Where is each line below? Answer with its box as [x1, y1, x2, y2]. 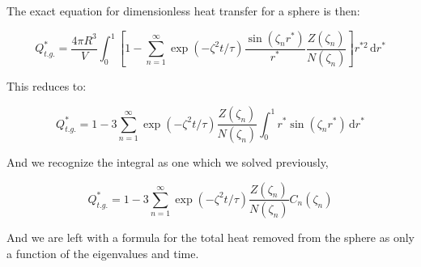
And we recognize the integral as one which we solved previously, [6, 153, 329, 170]
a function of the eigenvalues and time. [6, 245, 199, 261]
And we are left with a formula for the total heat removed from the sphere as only [6, 229, 415, 246]
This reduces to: [6, 78, 87, 95]
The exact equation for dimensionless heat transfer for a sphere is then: [6, 2, 360, 19]
